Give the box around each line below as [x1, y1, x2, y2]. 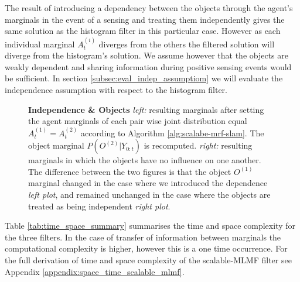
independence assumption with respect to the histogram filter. [5, 83, 227, 95]
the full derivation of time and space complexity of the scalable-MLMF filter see [5, 253, 292, 266]
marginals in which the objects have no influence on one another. [28, 154, 261, 166]
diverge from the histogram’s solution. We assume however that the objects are [5, 49, 289, 61]
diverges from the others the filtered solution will [98, 37, 275, 50]
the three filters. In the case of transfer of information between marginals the [5, 231, 281, 243]
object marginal [28, 139, 84, 152]
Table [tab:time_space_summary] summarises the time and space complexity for [5, 219, 295, 232]
